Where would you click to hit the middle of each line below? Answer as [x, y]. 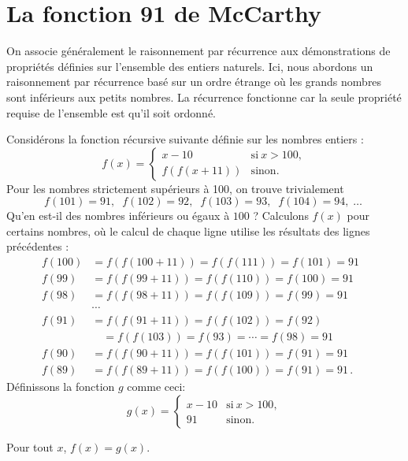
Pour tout [30, 446]
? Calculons [281, 216]
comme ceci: [156, 387]
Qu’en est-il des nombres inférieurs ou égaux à [118, 216]
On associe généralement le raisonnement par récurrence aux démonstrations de [198, 51]
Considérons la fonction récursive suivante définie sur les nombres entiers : [185, 139]
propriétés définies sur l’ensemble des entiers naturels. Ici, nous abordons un [190, 66]
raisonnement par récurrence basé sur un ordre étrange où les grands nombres [194, 82]
